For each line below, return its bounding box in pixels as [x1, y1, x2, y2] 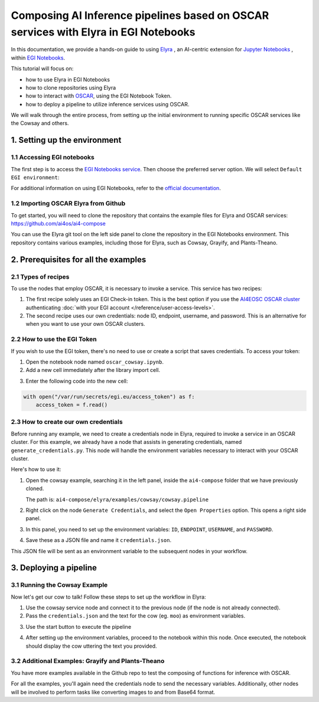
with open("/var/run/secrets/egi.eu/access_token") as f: [23, 393, 195, 400]
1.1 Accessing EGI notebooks [11, 154, 95, 162]
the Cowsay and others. [11, 120, 69, 127]
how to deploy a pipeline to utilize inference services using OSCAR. [25, 100, 190, 107]
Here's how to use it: [11, 466, 61, 473]
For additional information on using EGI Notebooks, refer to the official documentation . [11, 185, 221, 192]
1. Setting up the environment [11, 135, 122, 145]
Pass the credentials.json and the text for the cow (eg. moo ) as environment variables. [25, 612, 245, 619]
